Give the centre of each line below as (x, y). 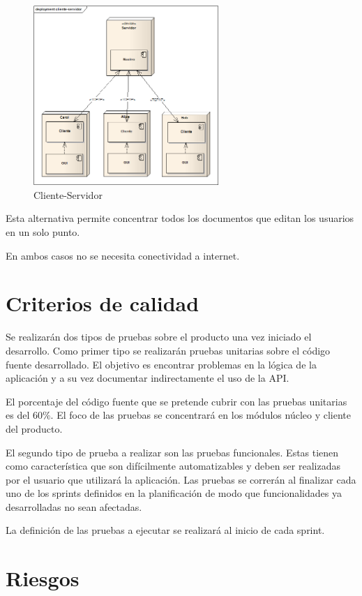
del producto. (34, 428)
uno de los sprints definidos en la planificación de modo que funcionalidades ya (174, 493)
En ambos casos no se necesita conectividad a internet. (123, 255)
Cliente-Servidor (68, 194)
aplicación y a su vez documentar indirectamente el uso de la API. (148, 378)
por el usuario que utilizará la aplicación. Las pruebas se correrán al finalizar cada (181, 479)
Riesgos (43, 578)
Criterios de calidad (103, 303)
